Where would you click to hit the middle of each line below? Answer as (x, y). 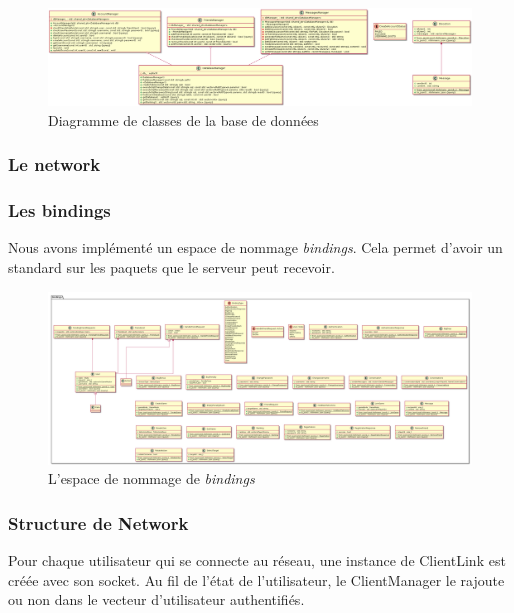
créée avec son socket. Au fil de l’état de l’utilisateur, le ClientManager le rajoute (256, 579)
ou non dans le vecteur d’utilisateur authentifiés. (156, 599)
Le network (54, 164)
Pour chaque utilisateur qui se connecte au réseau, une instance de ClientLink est (257, 560)
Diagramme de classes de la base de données (183, 119)
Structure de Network (98, 522)
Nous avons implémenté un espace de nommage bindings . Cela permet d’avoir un (255, 247)
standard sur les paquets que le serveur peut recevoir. (171, 266)
